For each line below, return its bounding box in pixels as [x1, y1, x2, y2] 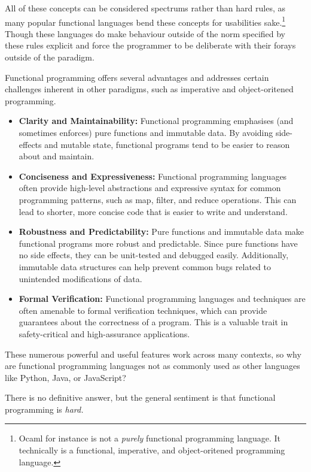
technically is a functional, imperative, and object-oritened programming [19, 444, 285, 456]
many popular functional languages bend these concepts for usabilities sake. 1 [5, 14, 286, 28]
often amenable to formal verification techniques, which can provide [19, 304, 267, 316]
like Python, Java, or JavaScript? [5, 371, 126, 383]
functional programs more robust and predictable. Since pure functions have [19, 237, 298, 249]
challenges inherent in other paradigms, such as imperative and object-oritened [5, 83, 294, 95]
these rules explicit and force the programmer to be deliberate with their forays [5, 39, 296, 52]
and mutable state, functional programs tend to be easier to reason [44, 138, 290, 150]
